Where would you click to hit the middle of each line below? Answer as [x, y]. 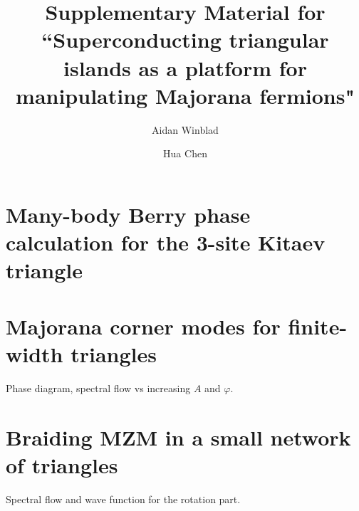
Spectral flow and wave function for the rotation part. [123, 499]
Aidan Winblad [185, 129]
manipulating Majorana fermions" [185, 95]
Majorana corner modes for [143, 326]
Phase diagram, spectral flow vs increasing [98, 388]
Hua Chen [185, 153]
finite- [318, 326]
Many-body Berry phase [128, 214]
